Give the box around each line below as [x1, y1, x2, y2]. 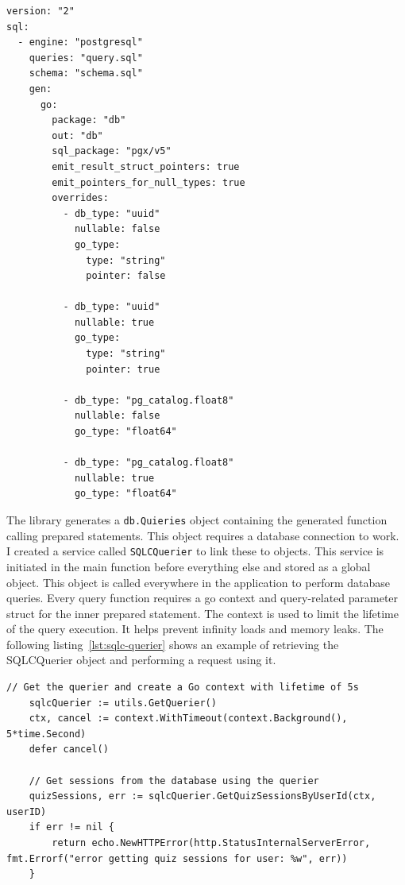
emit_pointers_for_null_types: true [52, 176, 245, 188]
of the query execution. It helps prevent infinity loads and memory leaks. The [6, 620, 384, 637]
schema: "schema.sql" [29, 68, 143, 79]
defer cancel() [29, 744, 109, 756]
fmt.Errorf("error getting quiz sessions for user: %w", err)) [6, 852, 348, 864]
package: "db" [52, 114, 126, 126]
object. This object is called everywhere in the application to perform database [6, 574, 390, 590]
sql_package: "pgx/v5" [52, 145, 172, 157]
